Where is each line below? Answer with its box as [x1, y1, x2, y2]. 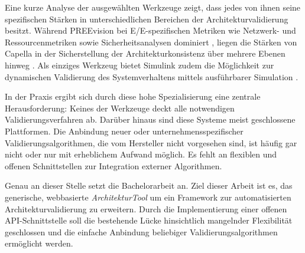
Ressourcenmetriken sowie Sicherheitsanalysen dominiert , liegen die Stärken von [5, 35, 297, 48]
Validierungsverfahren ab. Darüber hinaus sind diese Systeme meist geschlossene [5, 113, 296, 126]
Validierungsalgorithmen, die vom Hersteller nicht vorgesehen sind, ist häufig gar [5, 136, 297, 149]
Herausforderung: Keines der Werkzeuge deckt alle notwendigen [5, 101, 235, 114]
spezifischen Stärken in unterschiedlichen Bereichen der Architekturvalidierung [5, 12, 288, 25]
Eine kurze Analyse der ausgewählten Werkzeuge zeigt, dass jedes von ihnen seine [5, 1, 301, 13]
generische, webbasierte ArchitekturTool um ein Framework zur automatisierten [5, 190, 291, 203]
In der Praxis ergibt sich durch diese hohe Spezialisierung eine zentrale [5, 90, 261, 103]
